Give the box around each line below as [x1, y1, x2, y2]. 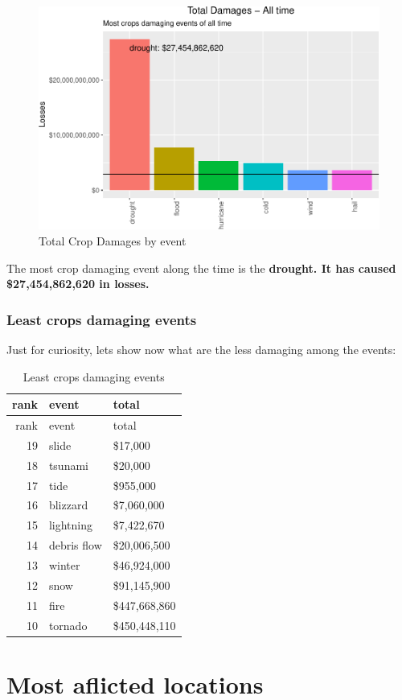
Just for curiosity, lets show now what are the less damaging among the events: [6, 341, 396, 358]
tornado [48, 616, 88, 633]
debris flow [48, 537, 102, 554]
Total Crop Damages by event [39, 233, 187, 249]
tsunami [48, 456, 88, 473]
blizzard [48, 496, 88, 513]
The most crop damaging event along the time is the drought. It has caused [6, 259, 396, 276]
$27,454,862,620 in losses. [6, 275, 150, 292]
